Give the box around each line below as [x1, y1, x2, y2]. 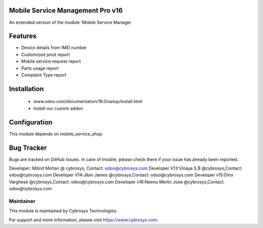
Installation [9, 85, 44, 93]
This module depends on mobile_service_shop [9, 131, 102, 137]
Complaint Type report [21, 72, 67, 78]
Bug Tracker [9, 143, 47, 152]
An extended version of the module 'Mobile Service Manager [9, 19, 131, 25]
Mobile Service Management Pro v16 [9, 6, 123, 15]
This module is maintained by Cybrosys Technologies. [9, 208, 118, 214]
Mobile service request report [21, 58, 81, 64]
